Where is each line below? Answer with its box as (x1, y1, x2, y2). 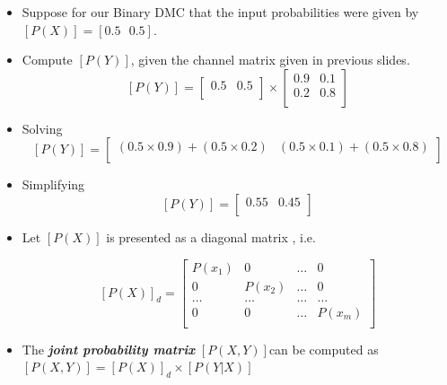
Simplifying (22, 175, 85, 194)
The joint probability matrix (22, 339, 196, 358)
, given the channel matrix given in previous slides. (130, 50, 410, 69)
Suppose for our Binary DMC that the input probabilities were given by (22, 3, 419, 21)
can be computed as (268, 339, 379, 358)
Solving (22, 118, 63, 137)
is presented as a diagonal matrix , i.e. (106, 227, 316, 246)
